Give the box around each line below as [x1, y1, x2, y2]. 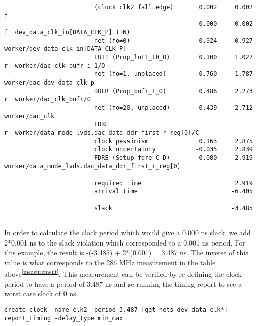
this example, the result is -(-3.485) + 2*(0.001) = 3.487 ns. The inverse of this [4, 247, 248, 258]
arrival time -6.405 [94, 188, 253, 195]
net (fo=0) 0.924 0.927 [94, 37, 253, 44]
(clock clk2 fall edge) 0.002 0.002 [94, 4, 253, 11]
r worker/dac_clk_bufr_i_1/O [4, 62, 105, 69]
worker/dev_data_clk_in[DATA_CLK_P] [4, 45, 127, 53]
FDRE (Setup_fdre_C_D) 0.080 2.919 [94, 154, 253, 161]
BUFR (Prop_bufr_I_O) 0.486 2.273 [94, 87, 253, 95]
